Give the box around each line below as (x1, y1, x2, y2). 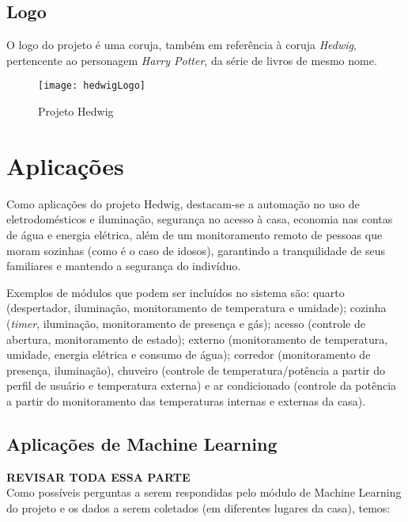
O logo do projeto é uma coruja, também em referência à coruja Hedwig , (6, 36, 357, 53)
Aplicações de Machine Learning (6, 431, 278, 455)
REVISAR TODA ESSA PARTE (6, 468, 191, 485)
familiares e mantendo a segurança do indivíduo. (6, 257, 241, 274)
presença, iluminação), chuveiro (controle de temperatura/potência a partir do (6, 361, 386, 378)
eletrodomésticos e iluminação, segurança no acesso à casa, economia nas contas (6, 211, 393, 227)
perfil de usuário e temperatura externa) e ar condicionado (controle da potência (6, 377, 397, 394)
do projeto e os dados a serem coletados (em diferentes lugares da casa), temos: (6, 499, 391, 516)
